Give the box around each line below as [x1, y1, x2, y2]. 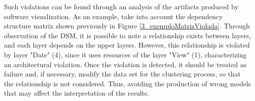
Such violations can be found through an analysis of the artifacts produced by [4, 1, 239, 11]
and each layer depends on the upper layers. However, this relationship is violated [4, 40, 250, 50]
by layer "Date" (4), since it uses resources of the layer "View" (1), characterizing [4, 49, 247, 59]
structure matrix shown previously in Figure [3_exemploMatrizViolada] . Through [4, 21, 250, 31]
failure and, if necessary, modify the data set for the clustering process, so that [4, 69, 241, 79]
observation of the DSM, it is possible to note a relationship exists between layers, [4, 30, 251, 40]
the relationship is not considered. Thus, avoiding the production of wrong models [4, 78, 251, 88]
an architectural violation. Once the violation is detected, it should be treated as [4, 59, 247, 69]
